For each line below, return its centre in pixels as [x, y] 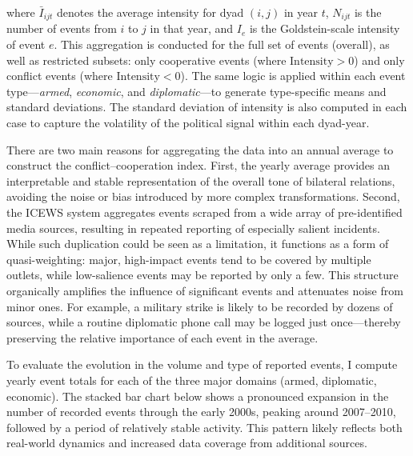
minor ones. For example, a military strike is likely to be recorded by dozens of [200, 306]
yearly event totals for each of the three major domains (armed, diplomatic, [192, 380]
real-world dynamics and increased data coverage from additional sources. [187, 443]
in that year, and [192, 28]
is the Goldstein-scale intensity [325, 28]
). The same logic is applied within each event [293, 76]
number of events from [62, 28]
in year [301, 12]
